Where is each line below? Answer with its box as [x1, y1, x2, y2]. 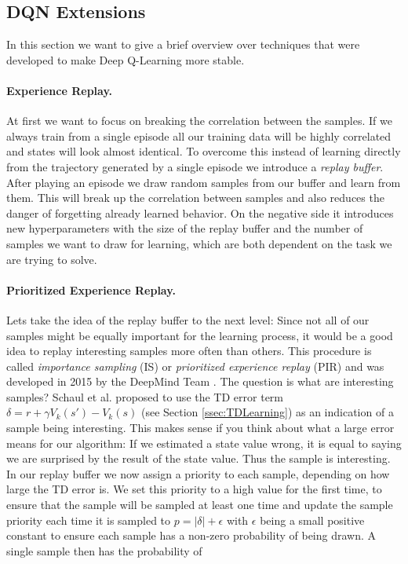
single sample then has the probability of [6, 542, 202, 559]
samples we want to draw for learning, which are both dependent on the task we [6, 235, 392, 251]
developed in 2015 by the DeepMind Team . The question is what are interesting [6, 373, 394, 390]
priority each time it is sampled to [6, 511, 171, 528]
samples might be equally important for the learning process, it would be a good [6, 327, 393, 343]
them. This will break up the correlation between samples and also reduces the [6, 189, 384, 206]
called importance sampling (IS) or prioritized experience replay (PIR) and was [6, 357, 384, 374]
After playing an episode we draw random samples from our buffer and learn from [6, 174, 401, 190]
